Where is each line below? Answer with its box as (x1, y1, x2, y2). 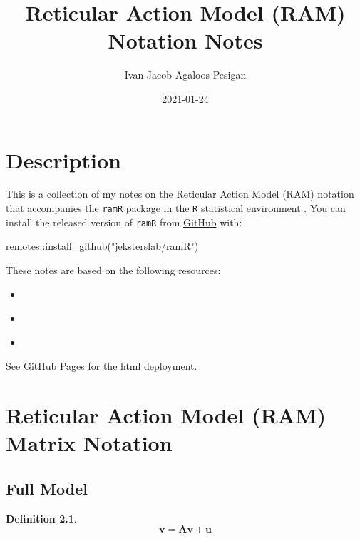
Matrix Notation (6, 428, 173, 458)
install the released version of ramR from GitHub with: (6, 214, 242, 229)
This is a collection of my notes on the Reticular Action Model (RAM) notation (6, 186, 354, 201)
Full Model (6, 477, 88, 499)
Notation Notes (108, 26, 263, 55)
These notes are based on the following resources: (6, 262, 221, 277)
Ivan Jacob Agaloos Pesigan (124, 67, 247, 82)
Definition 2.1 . (6, 510, 77, 525)
